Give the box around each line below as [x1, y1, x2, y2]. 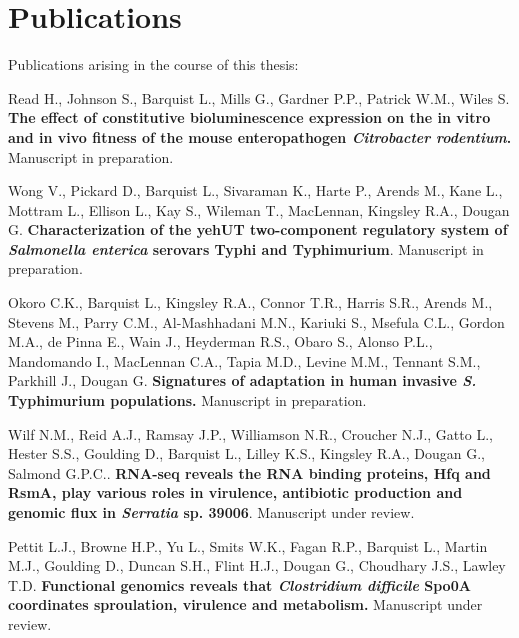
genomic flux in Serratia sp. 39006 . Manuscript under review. [8, 502, 415, 522]
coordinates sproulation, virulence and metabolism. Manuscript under [8, 594, 483, 615]
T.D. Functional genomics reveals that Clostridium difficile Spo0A [8, 574, 471, 595]
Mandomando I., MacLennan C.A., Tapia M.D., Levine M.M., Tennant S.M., [8, 350, 481, 371]
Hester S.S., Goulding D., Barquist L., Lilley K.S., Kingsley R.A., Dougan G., [8, 443, 485, 464]
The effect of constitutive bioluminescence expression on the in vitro [8, 107, 491, 128]
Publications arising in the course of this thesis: [8, 54, 299, 75]
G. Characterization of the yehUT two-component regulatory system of [8, 219, 508, 240]
